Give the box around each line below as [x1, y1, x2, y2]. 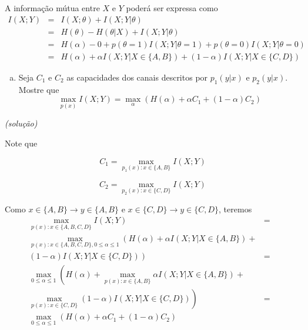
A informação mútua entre [5, 2, 100, 14]
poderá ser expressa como [126, 2, 218, 14]
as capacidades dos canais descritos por [66, 71, 208, 83]
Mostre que [18, 83, 59, 95]
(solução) [5, 117, 38, 129]
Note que [5, 136, 38, 149]
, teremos [219, 202, 252, 215]
